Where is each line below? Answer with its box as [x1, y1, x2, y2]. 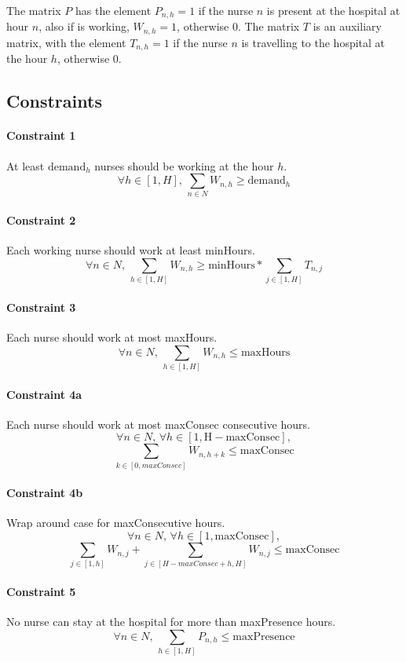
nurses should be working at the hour [94, 157, 274, 174]
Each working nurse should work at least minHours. [6, 242, 255, 258]
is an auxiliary [313, 18, 382, 35]
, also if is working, [38, 18, 130, 35]
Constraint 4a [6, 386, 82, 402]
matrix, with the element [6, 34, 126, 50]
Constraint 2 [6, 212, 76, 229]
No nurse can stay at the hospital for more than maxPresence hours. [6, 613, 336, 630]
